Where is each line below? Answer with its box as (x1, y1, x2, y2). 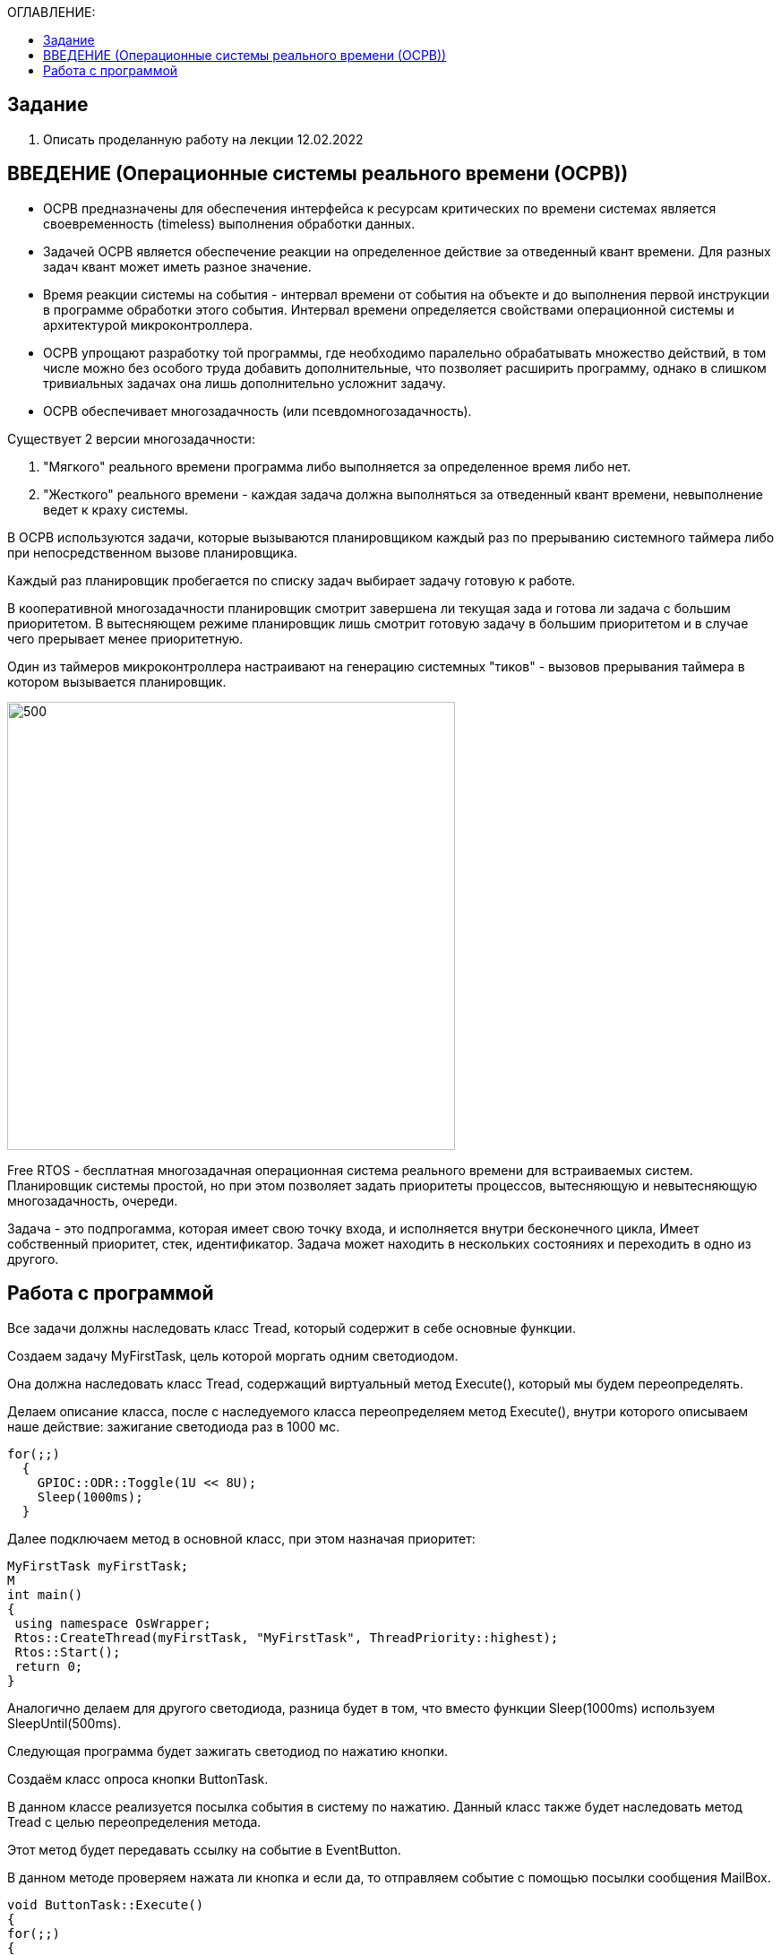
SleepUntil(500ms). (7, 1715, 122, 1731)
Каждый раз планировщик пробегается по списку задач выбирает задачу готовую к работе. (7, 572, 576, 588)
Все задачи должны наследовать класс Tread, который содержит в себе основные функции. (7, 1319, 576, 1336)
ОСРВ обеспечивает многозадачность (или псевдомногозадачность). (43, 402, 472, 419)
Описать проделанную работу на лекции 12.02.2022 (43, 131, 364, 147)
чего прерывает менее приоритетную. (7, 630, 244, 646)
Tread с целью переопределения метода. (7, 1813, 262, 1830)
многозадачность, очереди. (7, 1192, 178, 1208)
